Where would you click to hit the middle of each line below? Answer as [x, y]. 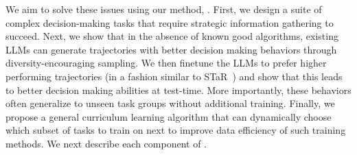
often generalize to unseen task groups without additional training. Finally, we [170, 103]
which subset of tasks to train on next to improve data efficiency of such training [176, 130]
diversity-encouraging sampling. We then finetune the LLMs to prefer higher [166, 63]
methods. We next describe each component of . [106, 143]
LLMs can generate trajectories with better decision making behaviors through [171, 49]
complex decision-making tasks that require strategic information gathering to [170, 22]
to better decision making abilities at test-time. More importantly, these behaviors [178, 90]
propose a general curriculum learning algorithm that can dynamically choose [169, 116]
